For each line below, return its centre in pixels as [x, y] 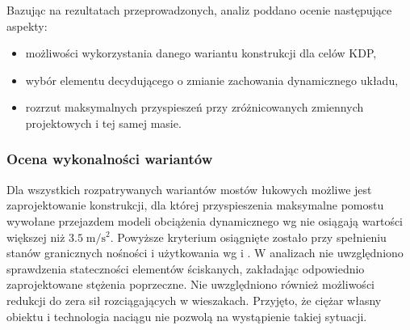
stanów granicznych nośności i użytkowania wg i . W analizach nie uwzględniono [205, 253]
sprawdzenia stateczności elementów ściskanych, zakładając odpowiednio [186, 268]
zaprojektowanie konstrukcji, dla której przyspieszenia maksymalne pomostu [195, 205]
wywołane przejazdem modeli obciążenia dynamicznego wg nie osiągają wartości [205, 220]
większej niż [36, 237]
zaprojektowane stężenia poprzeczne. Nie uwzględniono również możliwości [190, 284]
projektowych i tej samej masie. [103, 123]
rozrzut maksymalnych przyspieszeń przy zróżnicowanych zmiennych [195, 107]
